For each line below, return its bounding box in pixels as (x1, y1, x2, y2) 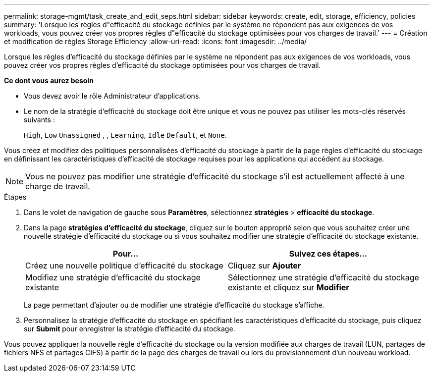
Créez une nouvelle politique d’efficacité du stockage (25, 261, 223, 270)
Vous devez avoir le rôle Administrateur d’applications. (24, 92, 201, 100)
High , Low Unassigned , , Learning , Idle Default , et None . (24, 131, 227, 139)
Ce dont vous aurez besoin (4, 76, 94, 85)
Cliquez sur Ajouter (228, 261, 301, 270)
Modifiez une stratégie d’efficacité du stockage (25, 272, 201, 282)
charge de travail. (25, 181, 90, 191)
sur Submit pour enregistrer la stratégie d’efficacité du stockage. (24, 324, 235, 333)
